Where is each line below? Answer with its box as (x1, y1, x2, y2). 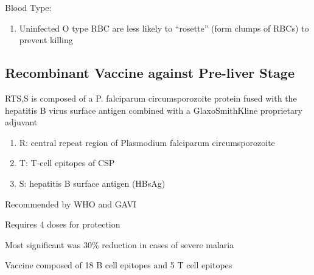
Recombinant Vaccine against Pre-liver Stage (5, 63, 295, 82)
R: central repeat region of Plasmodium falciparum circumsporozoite (19, 136, 275, 148)
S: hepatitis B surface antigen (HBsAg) (19, 176, 166, 189)
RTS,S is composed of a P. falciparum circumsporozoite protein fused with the (5, 91, 297, 104)
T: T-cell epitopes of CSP (19, 156, 115, 169)
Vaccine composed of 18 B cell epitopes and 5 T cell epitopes (5, 259, 232, 271)
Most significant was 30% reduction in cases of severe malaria (5, 238, 234, 251)
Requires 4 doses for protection (5, 218, 120, 231)
